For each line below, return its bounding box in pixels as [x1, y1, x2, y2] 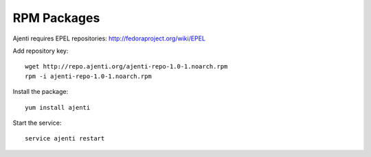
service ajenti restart [25, 134, 105, 143]
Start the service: [12, 119, 62, 127]
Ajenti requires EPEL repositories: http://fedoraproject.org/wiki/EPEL [12, 34, 206, 43]
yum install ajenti [25, 104, 91, 111]
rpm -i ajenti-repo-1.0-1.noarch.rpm [25, 72, 153, 80]
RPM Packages [12, 10, 100, 25]
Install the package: [12, 88, 69, 96]
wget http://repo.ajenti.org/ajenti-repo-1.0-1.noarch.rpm [25, 62, 228, 71]
